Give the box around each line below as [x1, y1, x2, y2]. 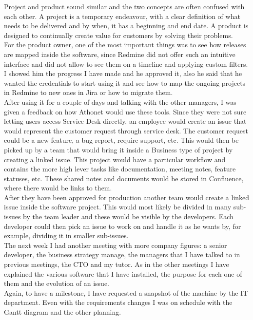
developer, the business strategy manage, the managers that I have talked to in [4, 249, 240, 260]
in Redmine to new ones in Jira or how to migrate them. [4, 87, 173, 97]
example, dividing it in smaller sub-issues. [4, 230, 129, 241]
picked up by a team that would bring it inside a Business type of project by [4, 144, 233, 154]
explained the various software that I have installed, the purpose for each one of [4, 268, 242, 279]
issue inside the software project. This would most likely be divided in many [4, 202, 232, 212]
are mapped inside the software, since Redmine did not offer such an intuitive [4, 49, 235, 59]
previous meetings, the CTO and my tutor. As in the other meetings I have [4, 259, 229, 269]
